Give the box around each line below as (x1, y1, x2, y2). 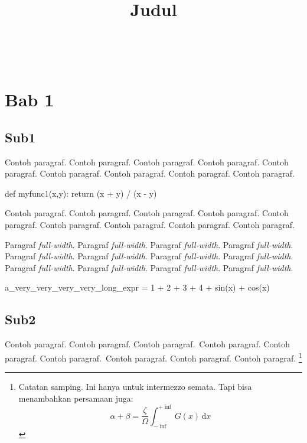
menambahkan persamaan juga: (18, 392, 133, 404)
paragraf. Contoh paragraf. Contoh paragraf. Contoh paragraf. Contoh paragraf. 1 (5, 350, 302, 364)
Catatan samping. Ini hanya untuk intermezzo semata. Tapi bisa (18, 380, 252, 393)
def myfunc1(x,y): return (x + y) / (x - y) (5, 187, 157, 199)
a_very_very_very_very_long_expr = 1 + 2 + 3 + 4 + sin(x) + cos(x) (5, 281, 270, 294)
